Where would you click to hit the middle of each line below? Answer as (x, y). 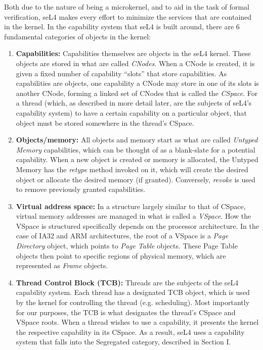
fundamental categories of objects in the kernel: (77, 36)
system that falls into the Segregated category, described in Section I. (123, 342)
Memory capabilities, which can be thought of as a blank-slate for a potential (136, 149)
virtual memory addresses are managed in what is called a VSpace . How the (134, 216)
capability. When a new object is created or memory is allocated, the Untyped (137, 159)
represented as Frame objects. (62, 265)
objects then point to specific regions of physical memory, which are (121, 255)
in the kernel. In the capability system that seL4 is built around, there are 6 (122, 27)
